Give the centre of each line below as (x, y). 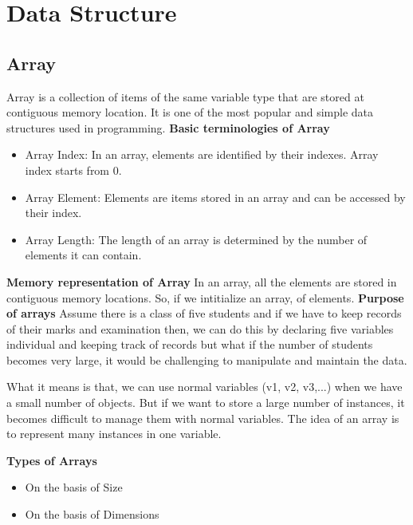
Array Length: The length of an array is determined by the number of (196, 239)
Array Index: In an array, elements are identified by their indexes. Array (202, 154)
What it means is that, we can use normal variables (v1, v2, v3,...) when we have (205, 387)
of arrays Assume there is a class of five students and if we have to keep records (204, 313)
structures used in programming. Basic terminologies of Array (168, 127)
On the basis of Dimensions (92, 514)
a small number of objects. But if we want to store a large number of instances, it (206, 403)
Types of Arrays (52, 460)
